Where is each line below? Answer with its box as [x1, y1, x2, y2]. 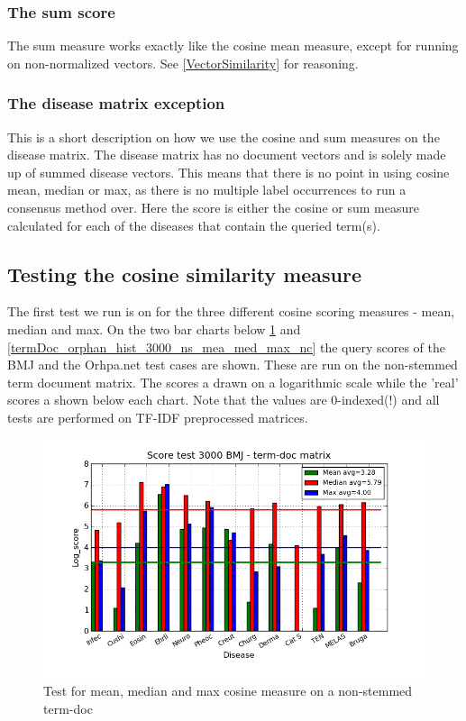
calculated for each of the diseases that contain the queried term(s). [7, 215, 380, 234]
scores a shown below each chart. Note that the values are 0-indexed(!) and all [7, 390, 440, 409]
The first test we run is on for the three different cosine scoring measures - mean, [7, 302, 455, 321]
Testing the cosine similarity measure [7, 260, 362, 287]
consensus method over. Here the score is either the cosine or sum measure [7, 198, 419, 216]
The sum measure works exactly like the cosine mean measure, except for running [7, 36, 459, 55]
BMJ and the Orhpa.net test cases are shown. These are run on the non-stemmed [7, 355, 458, 374]
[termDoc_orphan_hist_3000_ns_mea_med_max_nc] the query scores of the [7, 337, 445, 356]
